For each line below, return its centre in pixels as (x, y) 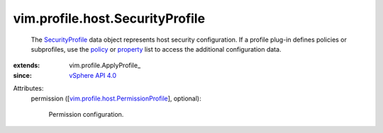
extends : (27, 65)
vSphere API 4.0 (93, 75)
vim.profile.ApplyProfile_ (105, 65)
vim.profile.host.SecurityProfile (109, 18)
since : (22, 75)
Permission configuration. (86, 114)
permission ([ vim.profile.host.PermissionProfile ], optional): (116, 98)
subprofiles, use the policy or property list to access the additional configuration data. (156, 49)
